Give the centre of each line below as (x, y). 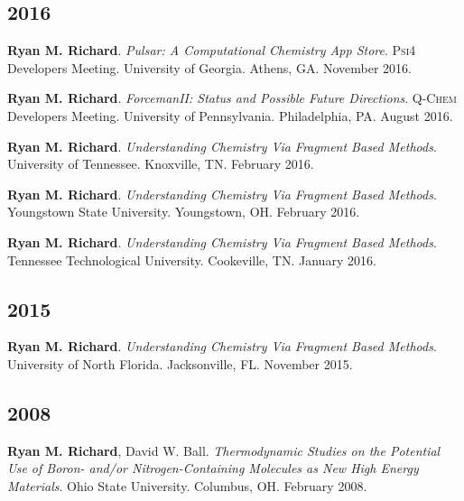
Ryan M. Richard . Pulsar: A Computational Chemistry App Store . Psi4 (212, 50)
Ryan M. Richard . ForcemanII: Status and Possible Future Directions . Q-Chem (232, 98)
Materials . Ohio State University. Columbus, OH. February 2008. (187, 485)
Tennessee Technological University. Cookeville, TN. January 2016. (192, 260)
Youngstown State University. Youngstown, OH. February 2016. (184, 212)
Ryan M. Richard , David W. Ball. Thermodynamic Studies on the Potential (224, 450)
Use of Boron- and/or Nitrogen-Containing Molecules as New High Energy (213, 468)
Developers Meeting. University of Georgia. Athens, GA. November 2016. (209, 67)
